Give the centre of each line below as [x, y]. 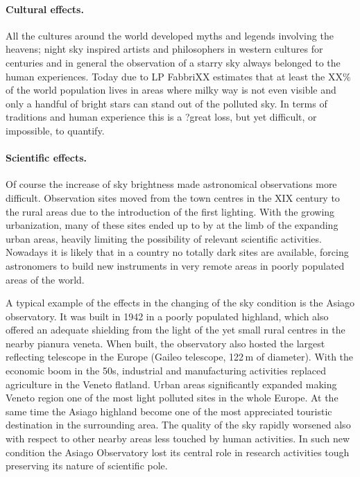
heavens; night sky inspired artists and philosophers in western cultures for [164, 49]
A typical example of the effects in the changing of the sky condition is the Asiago [180, 303]
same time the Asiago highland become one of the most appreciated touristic [169, 411]
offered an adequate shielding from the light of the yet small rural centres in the [175, 330]
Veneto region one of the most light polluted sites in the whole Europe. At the [172, 398]
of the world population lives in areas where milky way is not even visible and [171, 90]
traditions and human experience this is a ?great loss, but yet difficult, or [161, 117]
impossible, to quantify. [55, 130]
